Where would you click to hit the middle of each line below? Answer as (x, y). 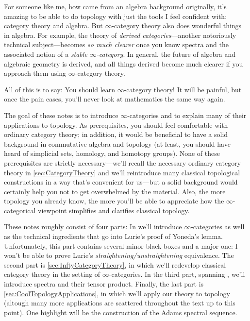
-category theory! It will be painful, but (183, 89)
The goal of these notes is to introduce (61, 115)
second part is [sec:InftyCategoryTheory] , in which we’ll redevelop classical (115, 264)
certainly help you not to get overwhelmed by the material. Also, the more (115, 191)
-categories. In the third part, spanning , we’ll (177, 274)
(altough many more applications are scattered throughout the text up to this (120, 303)
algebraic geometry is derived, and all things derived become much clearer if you (124, 63)
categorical (20, 210)
